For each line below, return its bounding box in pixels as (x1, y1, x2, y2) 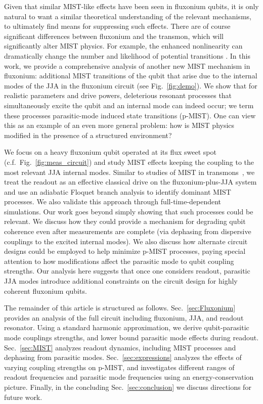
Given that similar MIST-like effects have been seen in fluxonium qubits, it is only (4, 1, 259, 11)
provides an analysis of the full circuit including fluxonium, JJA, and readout (4, 312, 244, 323)
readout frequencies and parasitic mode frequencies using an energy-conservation (4, 372, 254, 382)
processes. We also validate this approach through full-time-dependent (4, 196, 222, 207)
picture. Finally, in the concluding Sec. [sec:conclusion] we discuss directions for (4, 381, 251, 392)
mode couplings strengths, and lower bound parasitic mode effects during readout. (4, 332, 259, 342)
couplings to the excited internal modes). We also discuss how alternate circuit (4, 236, 248, 246)
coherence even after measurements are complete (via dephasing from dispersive (4, 226, 251, 237)
